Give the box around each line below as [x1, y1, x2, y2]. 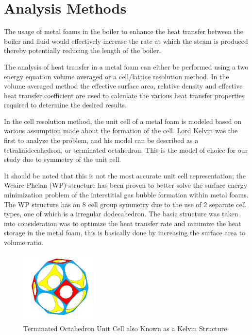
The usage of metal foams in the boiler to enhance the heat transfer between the [4, 26, 244, 36]
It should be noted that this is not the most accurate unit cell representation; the [4, 170, 246, 180]
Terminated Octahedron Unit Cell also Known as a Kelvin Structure [23, 323, 227, 334]
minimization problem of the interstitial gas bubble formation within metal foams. [4, 190, 249, 200]
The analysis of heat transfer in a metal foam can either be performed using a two [4, 61, 249, 71]
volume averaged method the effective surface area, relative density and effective [4, 81, 243, 91]
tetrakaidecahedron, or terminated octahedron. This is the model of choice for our [4, 144, 248, 155]
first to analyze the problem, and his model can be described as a [4, 135, 199, 145]
